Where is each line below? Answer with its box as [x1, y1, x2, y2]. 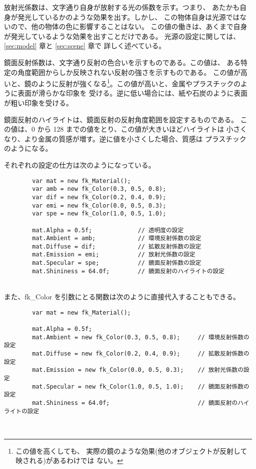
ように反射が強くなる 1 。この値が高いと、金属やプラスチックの [38, 77, 241, 88]
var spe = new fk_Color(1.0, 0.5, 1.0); [32, 210, 166, 217]
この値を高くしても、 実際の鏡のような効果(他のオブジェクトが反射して [15, 445, 247, 456]
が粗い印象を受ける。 [4, 98, 73, 108]
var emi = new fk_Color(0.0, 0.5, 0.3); [32, 202, 166, 209]
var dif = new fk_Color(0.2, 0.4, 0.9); [32, 193, 166, 201]
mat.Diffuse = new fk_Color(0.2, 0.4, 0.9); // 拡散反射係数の [32, 350, 250, 357]
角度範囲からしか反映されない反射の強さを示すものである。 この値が [17, 67, 241, 77]
